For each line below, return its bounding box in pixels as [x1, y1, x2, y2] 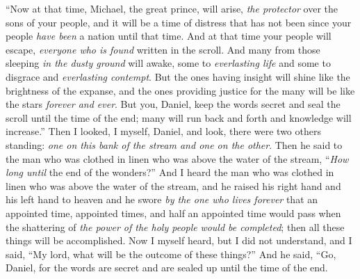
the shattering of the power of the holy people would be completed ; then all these [6, 219, 345, 234]
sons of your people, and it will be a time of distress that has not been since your [6, 15, 352, 29]
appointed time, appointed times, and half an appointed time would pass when [6, 205, 341, 220]
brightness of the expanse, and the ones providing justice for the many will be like [6, 83, 355, 97]
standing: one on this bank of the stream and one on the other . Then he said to [6, 137, 343, 152]
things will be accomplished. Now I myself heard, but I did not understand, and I [6, 233, 352, 248]
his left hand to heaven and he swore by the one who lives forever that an [6, 192, 318, 207]
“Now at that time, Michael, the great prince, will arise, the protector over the [6, 1, 338, 15]
